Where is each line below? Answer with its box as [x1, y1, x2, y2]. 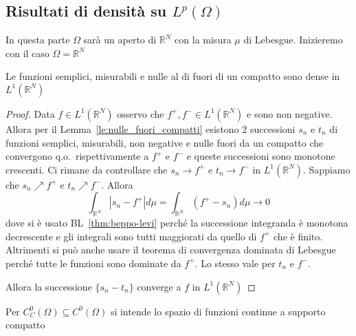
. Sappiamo [303, 162, 351, 176]
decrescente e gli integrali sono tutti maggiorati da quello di [5, 229, 257, 243]
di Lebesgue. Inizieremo [243, 32, 343, 47]
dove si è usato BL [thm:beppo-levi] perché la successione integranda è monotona [5, 216, 348, 230]
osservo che [117, 106, 164, 120]
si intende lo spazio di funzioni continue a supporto [110, 304, 326, 318]
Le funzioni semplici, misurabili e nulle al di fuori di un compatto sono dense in [5, 69, 340, 83]
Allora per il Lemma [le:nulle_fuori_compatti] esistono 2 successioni [5, 121, 296, 136]
